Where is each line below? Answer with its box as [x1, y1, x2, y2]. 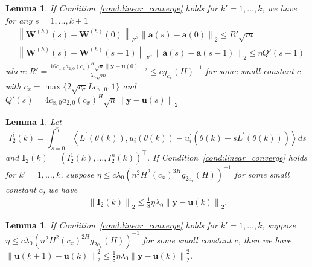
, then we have [238, 233, 291, 246]
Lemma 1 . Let [5, 115, 62, 127]
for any [5, 13, 33, 26]
